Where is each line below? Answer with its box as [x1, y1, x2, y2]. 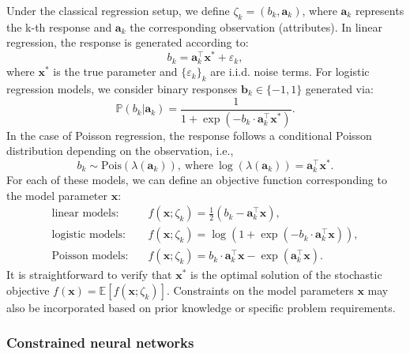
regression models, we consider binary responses [6, 81, 238, 97]
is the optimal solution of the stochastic [190, 266, 382, 283]
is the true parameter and [53, 63, 178, 80]
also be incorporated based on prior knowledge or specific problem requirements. [6, 299, 396, 315]
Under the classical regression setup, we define [6, 2, 230, 18]
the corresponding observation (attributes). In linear [130, 18, 382, 35]
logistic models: [51, 229, 126, 241]
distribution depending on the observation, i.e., [6, 142, 234, 159]
